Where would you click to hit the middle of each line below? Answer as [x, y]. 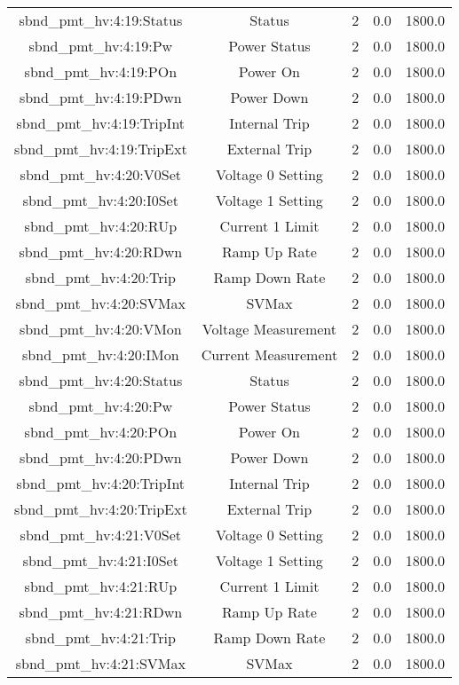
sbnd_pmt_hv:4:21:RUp [101, 586]
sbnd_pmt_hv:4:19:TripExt [101, 149]
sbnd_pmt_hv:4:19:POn [101, 71]
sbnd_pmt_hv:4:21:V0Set [101, 535]
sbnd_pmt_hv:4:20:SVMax [100, 303]
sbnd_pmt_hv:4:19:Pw [101, 46]
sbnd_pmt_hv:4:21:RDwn [101, 612]
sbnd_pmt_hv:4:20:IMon [101, 354]
